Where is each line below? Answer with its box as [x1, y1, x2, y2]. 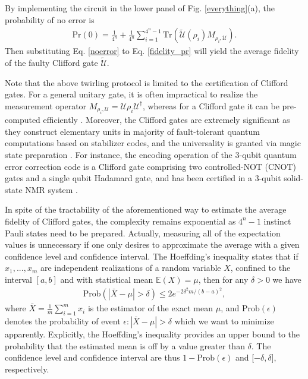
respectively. [5, 362, 49, 375]
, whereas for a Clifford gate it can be [142, 99, 279, 112]
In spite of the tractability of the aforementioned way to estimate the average [5, 203, 287, 216]
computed [5, 113, 40, 126]
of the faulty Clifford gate [5, 56, 98, 69]
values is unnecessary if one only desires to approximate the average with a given [5, 238, 300, 251]
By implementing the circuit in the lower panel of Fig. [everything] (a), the [5, 2, 275, 14]
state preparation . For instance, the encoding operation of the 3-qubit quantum [5, 149, 297, 160]
